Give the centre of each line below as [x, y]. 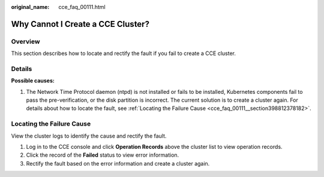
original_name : [30, 7]
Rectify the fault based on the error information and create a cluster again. [118, 163]
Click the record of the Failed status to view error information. [103, 155]
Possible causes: [33, 81]
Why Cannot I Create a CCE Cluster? [80, 24]
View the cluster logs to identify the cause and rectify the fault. [89, 136]
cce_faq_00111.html [82, 7]
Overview [25, 41]
